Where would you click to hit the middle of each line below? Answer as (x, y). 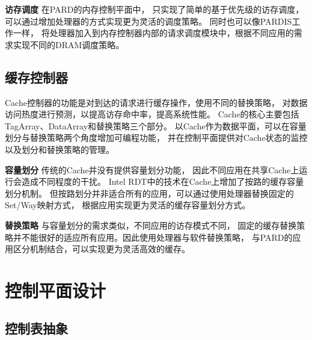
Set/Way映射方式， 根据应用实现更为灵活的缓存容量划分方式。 (128, 205)
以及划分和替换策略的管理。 (60, 149)
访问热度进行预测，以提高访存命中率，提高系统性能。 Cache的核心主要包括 (152, 114)
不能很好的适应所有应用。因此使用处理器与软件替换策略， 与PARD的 (157, 237)
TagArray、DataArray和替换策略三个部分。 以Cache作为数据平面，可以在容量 (156, 125)
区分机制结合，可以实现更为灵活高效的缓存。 (101, 249)
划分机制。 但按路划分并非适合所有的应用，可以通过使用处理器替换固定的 (149, 193)
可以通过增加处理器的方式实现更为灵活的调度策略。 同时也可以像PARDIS (148, 21)
